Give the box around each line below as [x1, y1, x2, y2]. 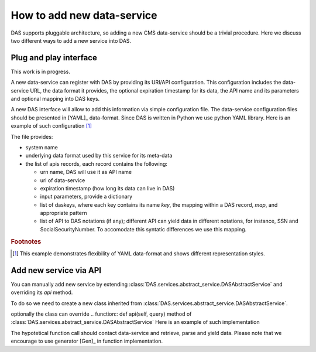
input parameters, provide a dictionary [40, 193, 133, 200]
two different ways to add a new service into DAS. [11, 37, 132, 44]
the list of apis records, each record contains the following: [25, 160, 168, 167]
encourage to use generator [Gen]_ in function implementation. [11, 337, 163, 345]
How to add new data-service [11, 9, 157, 22]
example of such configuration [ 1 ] [11, 122, 92, 129]
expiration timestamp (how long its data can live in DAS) [40, 184, 175, 192]
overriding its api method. [11, 289, 73, 296]
